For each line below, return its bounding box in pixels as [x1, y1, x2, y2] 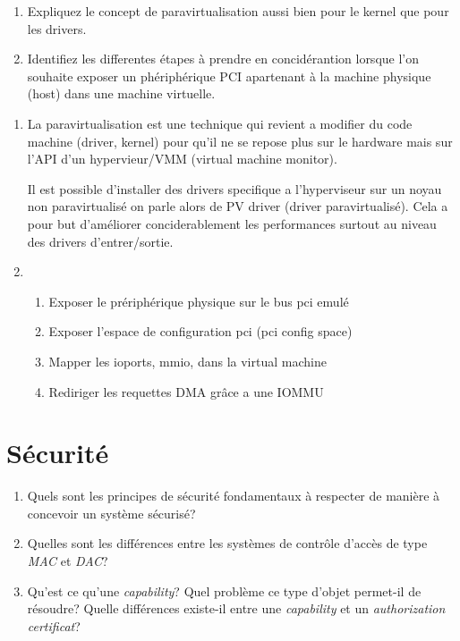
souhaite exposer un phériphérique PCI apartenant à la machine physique [27, 66, 431, 85]
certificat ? [27, 616, 81, 635]
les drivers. [27, 19, 87, 38]
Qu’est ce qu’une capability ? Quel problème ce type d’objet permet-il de [27, 581, 422, 600]
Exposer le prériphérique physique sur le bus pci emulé [48, 291, 349, 310]
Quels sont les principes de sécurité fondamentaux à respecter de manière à [27, 486, 440, 505]
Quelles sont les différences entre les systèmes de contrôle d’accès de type [27, 534, 428, 552]
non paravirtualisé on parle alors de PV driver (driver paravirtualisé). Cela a [27, 197, 448, 215]
